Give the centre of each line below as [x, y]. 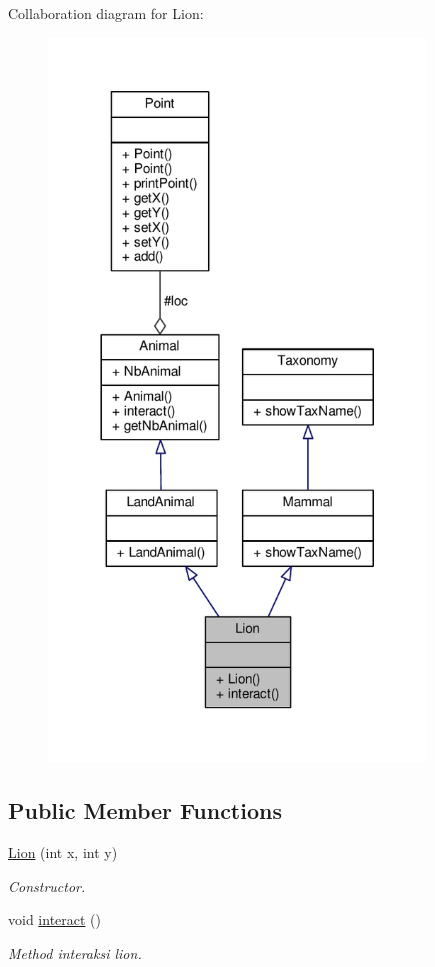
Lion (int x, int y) [63, 852]
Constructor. [47, 885]
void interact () [55, 919]
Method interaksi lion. [75, 952]
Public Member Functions [145, 810]
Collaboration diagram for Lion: [106, 13]
